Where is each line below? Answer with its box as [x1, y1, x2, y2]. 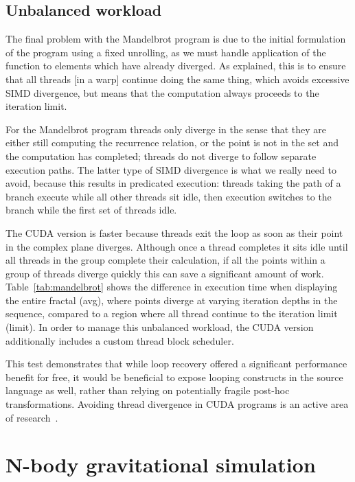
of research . [5, 410, 58, 424]
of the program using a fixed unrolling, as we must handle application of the [5, 45, 326, 59]
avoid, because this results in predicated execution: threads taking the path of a [5, 176, 341, 190]
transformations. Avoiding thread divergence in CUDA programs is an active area [5, 397, 349, 411]
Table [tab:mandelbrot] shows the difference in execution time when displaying [5, 279, 338, 294]
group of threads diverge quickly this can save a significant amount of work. [5, 266, 324, 280]
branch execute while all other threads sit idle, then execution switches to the [5, 189, 332, 203]
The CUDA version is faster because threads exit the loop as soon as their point [5, 225, 343, 240]
